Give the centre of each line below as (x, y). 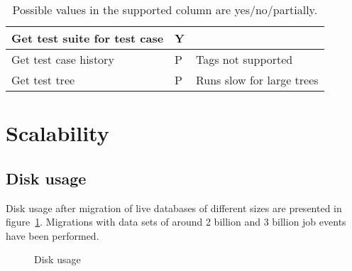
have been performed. (53, 235)
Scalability (57, 133)
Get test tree (43, 80)
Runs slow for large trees (257, 80)
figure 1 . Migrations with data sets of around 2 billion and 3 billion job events (176, 222)
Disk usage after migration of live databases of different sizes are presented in (174, 208)
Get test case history (63, 59)
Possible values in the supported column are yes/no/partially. (165, 10)
